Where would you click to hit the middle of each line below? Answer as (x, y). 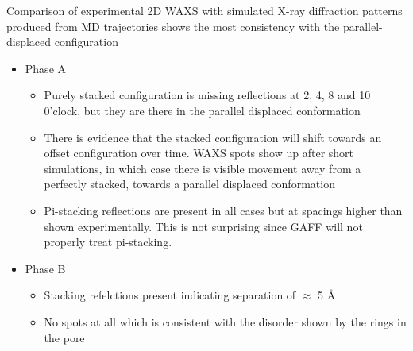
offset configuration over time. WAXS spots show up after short (199, 153)
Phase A (46, 68)
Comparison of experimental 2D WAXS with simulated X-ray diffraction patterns (205, 10)
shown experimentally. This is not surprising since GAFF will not (203, 226)
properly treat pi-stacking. (108, 242)
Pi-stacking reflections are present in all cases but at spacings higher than (223, 210)
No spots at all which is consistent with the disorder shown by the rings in (225, 321)
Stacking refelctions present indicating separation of (170, 295)
